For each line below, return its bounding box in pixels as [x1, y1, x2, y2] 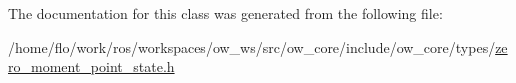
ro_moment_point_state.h [8, 56, 175, 77]
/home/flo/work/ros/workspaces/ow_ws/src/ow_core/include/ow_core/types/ [8, 36, 496, 57]
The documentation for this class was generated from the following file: [8, 3, 443, 23]
